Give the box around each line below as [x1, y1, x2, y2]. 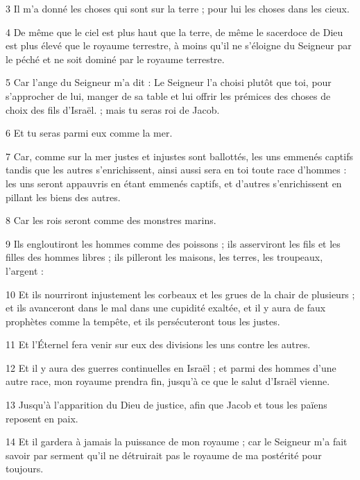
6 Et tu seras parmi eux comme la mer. [6, 126, 173, 140]
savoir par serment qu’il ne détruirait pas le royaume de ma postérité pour [6, 447, 322, 462]
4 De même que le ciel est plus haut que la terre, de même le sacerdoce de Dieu [6, 24, 343, 39]
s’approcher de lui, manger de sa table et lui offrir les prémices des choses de [6, 88, 331, 103]
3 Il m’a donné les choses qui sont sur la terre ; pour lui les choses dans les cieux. [6, 1, 350, 15]
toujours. [6, 461, 44, 476]
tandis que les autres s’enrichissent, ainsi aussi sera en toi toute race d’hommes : [6, 162, 347, 177]
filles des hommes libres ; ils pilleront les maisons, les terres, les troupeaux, [6, 250, 323, 264]
